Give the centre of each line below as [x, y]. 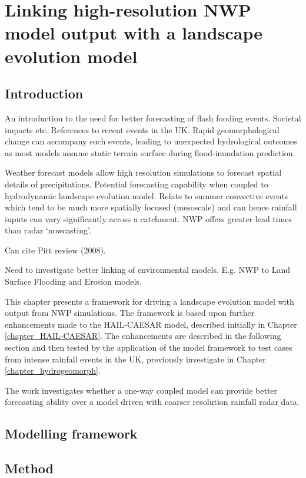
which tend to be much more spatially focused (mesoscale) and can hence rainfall [151, 207]
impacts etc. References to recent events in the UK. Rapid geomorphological [142, 129]
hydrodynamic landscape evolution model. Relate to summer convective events [147, 195]
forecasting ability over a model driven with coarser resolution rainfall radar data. [152, 402]
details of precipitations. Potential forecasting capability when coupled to [137, 184]
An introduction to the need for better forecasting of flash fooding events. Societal [153, 118]
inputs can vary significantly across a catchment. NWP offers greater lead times [149, 218]
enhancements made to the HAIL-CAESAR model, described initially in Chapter [151, 324]
